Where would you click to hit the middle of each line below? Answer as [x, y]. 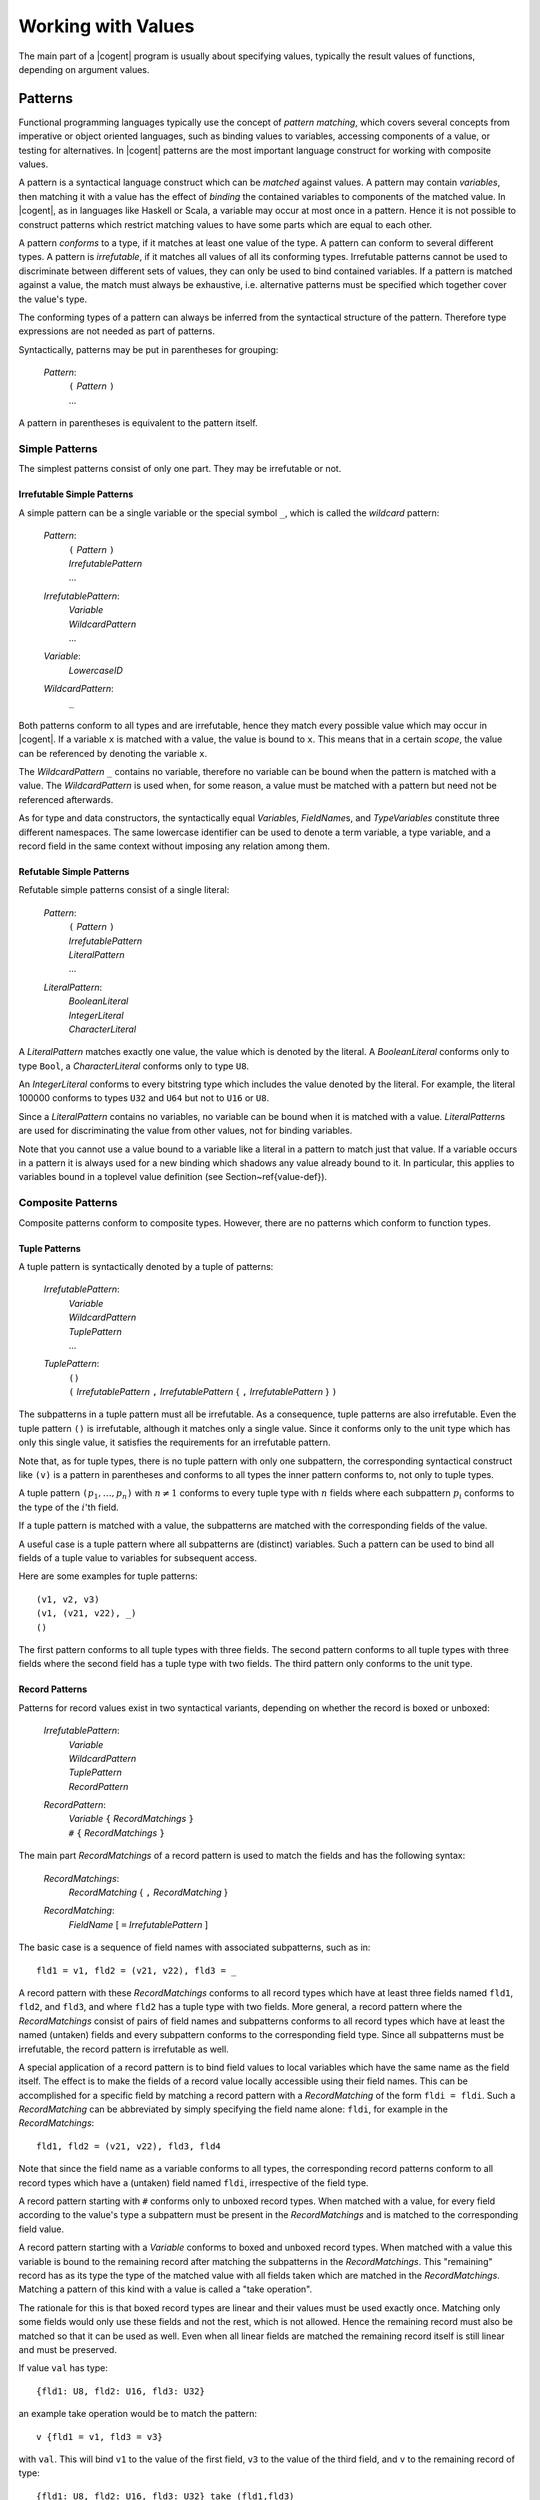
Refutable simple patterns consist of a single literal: [124, 890]
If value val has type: [63, 2368]
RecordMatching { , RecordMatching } [148, 1892]
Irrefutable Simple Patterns [76, 494]
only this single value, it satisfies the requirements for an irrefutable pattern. [174, 1442]
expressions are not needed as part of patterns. [116, 331]
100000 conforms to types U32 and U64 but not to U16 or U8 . [144, 1098]
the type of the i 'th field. [68, 1507]
